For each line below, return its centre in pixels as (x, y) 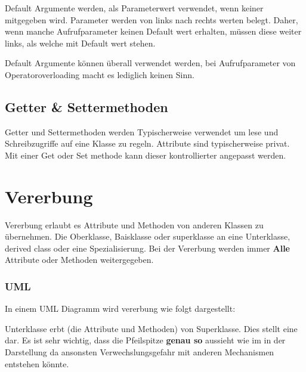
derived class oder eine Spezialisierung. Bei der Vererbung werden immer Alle (147, 248)
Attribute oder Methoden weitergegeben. (79, 260)
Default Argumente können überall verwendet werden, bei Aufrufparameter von (150, 63)
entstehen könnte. (37, 363)
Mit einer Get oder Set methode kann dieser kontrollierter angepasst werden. (146, 155)
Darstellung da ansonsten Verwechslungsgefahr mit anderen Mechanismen (140, 352)
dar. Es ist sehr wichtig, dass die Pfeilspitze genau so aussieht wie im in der (145, 340)
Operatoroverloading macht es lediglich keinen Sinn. (100, 74)
